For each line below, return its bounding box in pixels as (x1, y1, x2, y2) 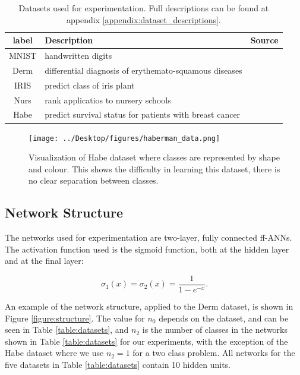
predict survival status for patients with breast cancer (45, 108, 241, 121)
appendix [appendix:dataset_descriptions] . (66, 13, 221, 26)
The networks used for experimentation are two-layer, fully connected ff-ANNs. (5, 231, 292, 244)
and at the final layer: (5, 254, 84, 267)
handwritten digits (45, 49, 112, 62)
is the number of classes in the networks (142, 323, 288, 336)
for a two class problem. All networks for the (132, 346, 295, 359)
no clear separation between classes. (29, 174, 159, 187)
